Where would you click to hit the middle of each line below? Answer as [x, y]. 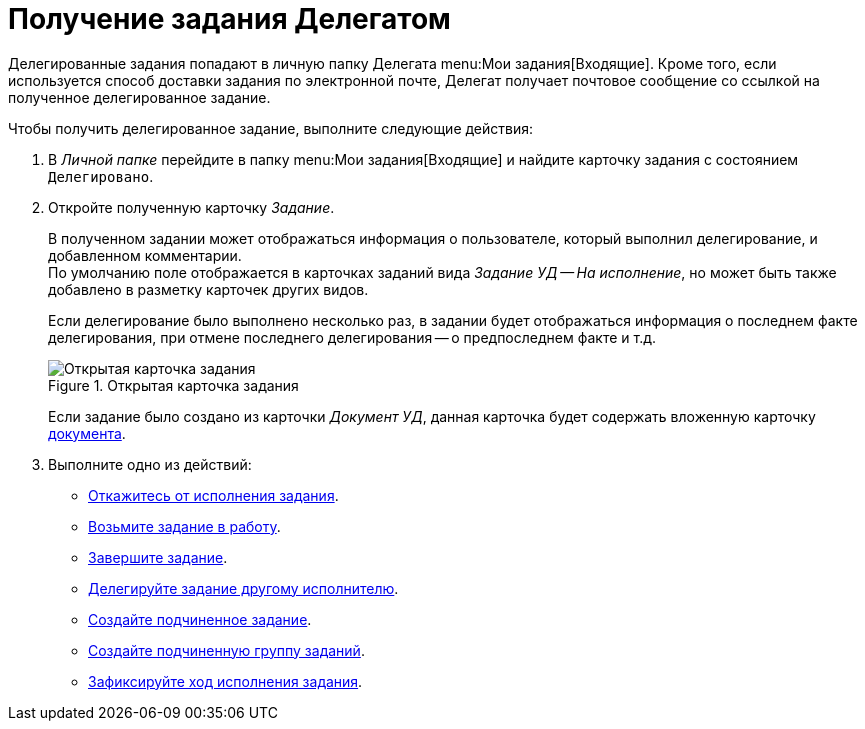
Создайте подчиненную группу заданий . [226, 650]
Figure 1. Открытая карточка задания [173, 385]
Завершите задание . [158, 557]
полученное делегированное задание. [139, 97]
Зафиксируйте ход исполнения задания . [225, 681]
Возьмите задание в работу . [184, 526]
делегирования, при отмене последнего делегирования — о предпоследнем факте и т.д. [352, 337]
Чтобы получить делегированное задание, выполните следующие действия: [271, 128]
